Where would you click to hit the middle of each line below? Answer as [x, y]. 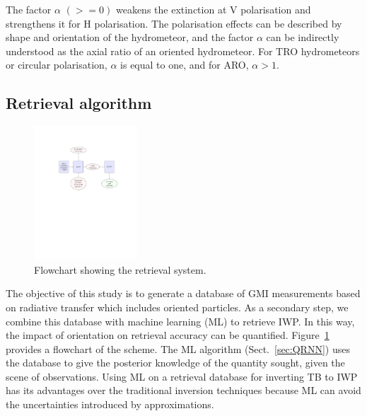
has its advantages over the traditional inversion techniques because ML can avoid [183, 390]
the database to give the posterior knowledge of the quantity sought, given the [175, 363]
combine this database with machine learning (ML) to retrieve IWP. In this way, [180, 321]
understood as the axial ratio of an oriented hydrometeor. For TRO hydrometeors [183, 51]
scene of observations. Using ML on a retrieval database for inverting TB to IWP [182, 376]
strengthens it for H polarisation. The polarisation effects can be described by [174, 23]
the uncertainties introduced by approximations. [110, 404]
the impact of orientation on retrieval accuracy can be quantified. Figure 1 [168, 335]
